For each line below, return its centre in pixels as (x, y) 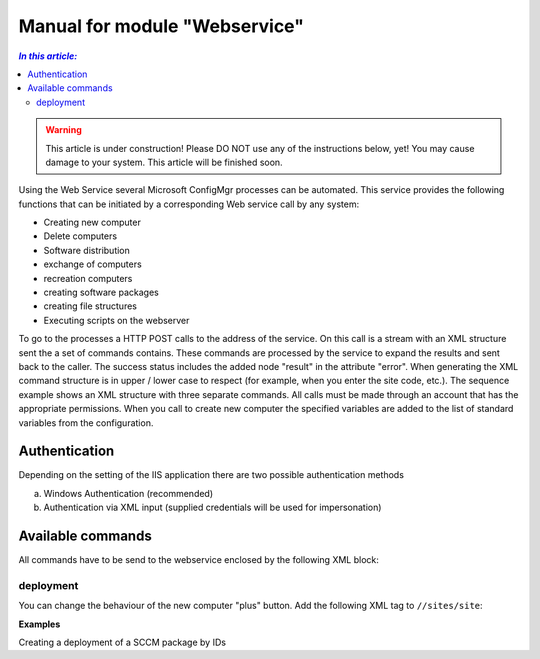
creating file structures (90, 306)
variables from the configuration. (86, 422)
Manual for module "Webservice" (161, 26)
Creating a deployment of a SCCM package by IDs (122, 642)
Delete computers (80, 236)
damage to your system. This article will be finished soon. (164, 162)
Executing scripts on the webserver (116, 320)
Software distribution (86, 250)
